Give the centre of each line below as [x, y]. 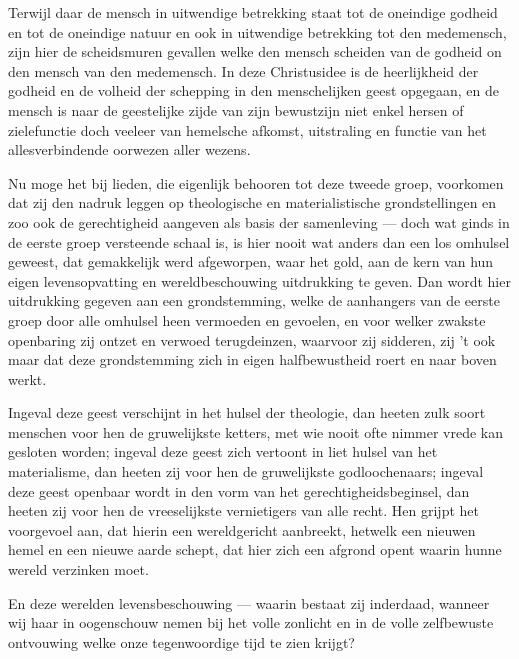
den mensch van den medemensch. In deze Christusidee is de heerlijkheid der [243, 70]
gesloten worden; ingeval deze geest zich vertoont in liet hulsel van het [223, 451]
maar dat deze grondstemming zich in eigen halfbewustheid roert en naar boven [252, 359]
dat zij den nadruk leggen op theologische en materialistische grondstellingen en [252, 202]
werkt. [27, 378]
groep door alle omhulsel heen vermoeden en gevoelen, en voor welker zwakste [247, 319]
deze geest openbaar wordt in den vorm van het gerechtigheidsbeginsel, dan [239, 490]
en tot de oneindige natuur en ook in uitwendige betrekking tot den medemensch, [257, 31]
